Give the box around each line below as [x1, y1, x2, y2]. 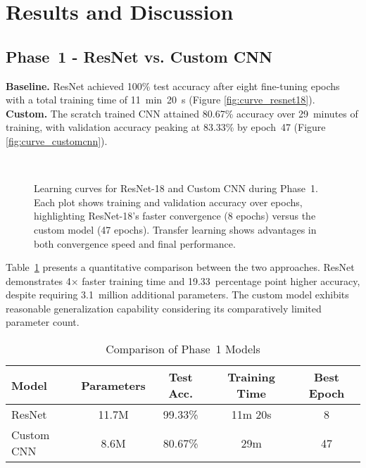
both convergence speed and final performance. [34, 236, 236, 251]
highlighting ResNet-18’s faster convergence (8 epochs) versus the [34, 208, 316, 223]
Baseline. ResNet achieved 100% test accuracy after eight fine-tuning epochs [6, 78, 340, 93]
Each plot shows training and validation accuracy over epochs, [34, 194, 303, 209]
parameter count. [6, 315, 80, 329]
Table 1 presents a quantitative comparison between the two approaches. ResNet [6, 260, 355, 274]
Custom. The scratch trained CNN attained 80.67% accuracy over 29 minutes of [6, 106, 358, 120]
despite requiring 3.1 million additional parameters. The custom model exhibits [6, 287, 349, 302]
